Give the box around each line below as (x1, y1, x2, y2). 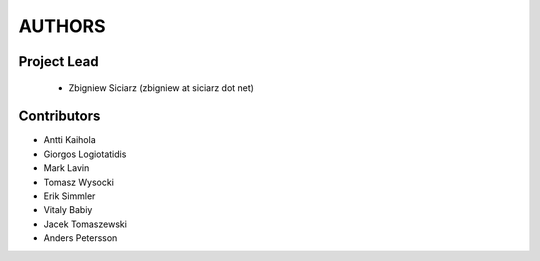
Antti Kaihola (43, 134, 97, 146)
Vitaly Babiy (43, 204, 93, 216)
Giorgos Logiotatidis (43, 148, 127, 160)
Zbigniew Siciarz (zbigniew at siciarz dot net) (68, 81, 255, 94)
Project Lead (18, 53, 99, 70)
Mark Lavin (43, 162, 90, 174)
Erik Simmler (43, 190, 96, 202)
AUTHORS (18, 15, 106, 37)
